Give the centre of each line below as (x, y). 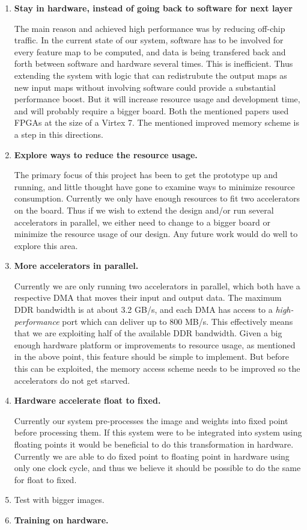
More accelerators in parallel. (76, 266)
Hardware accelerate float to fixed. (87, 400)
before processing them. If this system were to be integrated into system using (158, 432)
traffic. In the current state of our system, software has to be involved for (149, 40)
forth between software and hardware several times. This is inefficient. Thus (153, 63)
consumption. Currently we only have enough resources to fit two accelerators (157, 198)
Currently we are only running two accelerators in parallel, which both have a (157, 285)
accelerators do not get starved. (72, 380)
